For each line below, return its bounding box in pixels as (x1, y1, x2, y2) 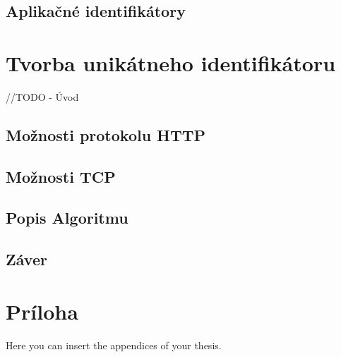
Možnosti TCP (6, 165, 116, 187)
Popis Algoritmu (6, 207, 128, 229)
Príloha (6, 296, 78, 325)
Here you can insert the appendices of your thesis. (6, 337, 222, 352)
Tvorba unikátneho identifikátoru (6, 48, 336, 77)
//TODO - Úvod (6, 89, 79, 104)
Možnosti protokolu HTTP (6, 123, 206, 145)
